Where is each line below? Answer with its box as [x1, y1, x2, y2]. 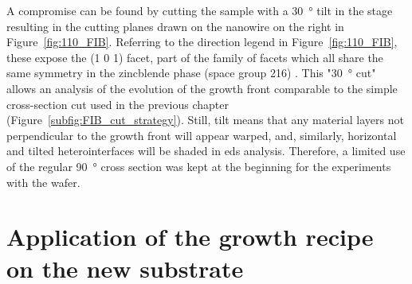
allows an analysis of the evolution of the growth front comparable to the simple [6, 80, 398, 96]
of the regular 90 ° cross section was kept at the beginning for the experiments [6, 158, 391, 174]
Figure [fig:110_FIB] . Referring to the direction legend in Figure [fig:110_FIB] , [6, 33, 398, 50]
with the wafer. [6, 173, 80, 190]
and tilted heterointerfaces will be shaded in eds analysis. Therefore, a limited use [6, 142, 406, 159]
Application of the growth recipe [6, 220, 374, 253]
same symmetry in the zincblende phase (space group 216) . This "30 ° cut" [6, 64, 376, 81]
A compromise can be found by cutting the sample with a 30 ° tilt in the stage [6, 2, 393, 18]
